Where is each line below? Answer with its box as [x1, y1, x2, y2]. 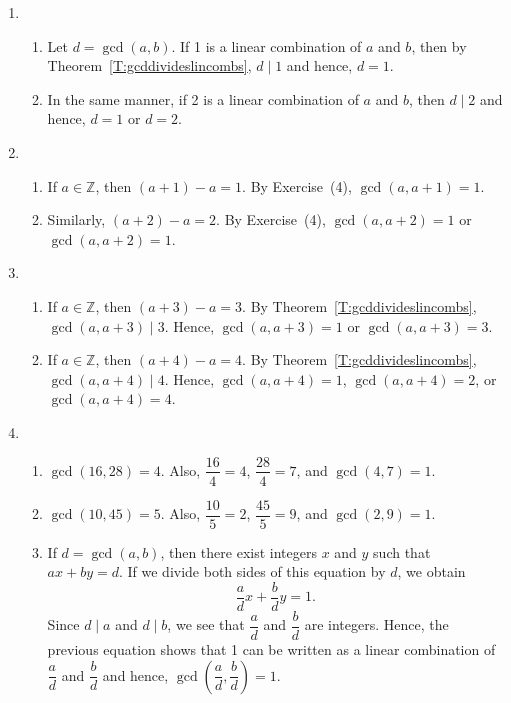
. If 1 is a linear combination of [171, 35, 362, 56]
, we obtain [397, 561, 466, 582]
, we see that [167, 614, 245, 635]
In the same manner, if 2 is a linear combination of [47, 88, 359, 109]
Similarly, [47, 209, 106, 230]
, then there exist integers [160, 541, 317, 562]
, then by [411, 35, 467, 56]
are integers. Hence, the [304, 614, 449, 635]
